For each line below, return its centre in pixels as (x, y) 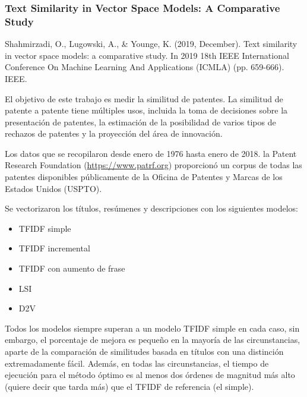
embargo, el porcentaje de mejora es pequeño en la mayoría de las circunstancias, (153, 340)
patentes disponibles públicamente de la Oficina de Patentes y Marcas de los (144, 177)
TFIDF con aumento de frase (72, 268)
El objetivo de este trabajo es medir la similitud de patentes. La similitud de (144, 98)
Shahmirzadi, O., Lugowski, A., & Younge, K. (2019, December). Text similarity (151, 44)
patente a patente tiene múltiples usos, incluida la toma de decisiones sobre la (146, 110)
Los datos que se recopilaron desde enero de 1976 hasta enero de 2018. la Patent (151, 153)
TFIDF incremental (54, 248)
